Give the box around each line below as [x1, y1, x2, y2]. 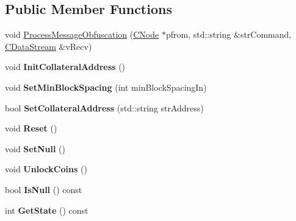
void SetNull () [5, 142, 65, 155]
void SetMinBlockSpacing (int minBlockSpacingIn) [5, 80, 207, 93]
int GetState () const [5, 203, 88, 216]
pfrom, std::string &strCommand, [165, 28, 292, 41]
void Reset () [5, 122, 57, 135]
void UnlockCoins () [5, 163, 87, 175]
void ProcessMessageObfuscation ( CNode [5, 28, 159, 41]
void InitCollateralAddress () [5, 60, 126, 73]
